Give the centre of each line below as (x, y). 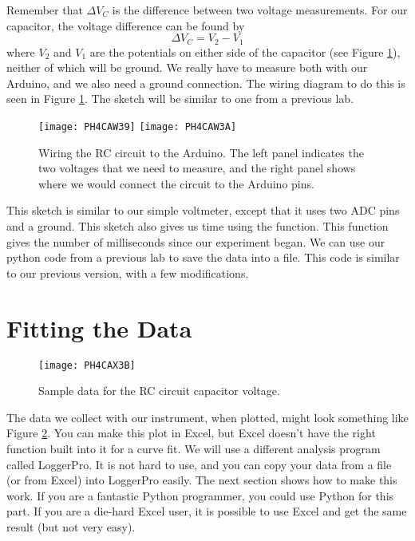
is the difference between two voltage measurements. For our (260, 10)
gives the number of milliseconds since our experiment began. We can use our (196, 241)
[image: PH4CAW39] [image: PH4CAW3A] (138, 127)
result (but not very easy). (71, 526)
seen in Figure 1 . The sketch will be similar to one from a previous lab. (180, 99)
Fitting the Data (99, 328)
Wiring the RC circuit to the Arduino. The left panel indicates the (201, 152)
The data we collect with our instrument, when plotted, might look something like (207, 417)
